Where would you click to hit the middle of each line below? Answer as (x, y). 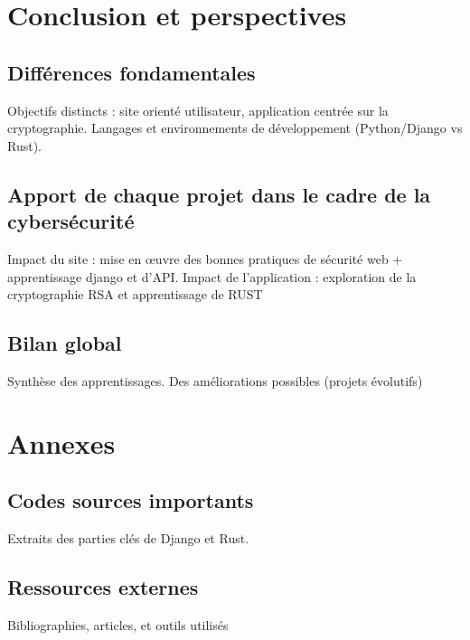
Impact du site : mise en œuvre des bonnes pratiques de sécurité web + (205, 258)
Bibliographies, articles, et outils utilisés (118, 624)
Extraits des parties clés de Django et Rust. (128, 538)
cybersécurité (71, 221)
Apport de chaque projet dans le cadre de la (219, 194)
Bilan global (65, 343)
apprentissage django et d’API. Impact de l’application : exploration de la (212, 276)
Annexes (61, 442)
